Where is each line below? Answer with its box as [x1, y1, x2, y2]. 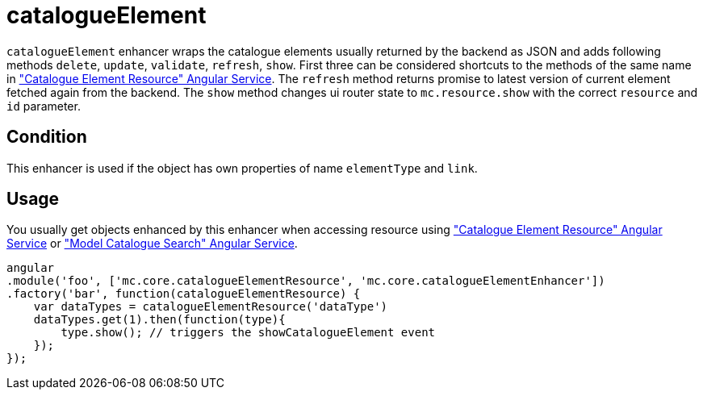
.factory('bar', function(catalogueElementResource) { [6, 287, 361, 301]
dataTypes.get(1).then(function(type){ [33, 313, 286, 327]
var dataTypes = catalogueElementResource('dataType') [33, 300, 388, 314]
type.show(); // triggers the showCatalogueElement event [61, 326, 436, 340]
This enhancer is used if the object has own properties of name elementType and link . [6, 160, 478, 175]
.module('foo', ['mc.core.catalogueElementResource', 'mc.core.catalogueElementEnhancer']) [6, 274, 605, 288]
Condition [6, 127, 87, 148]
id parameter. [6, 98, 81, 113]
